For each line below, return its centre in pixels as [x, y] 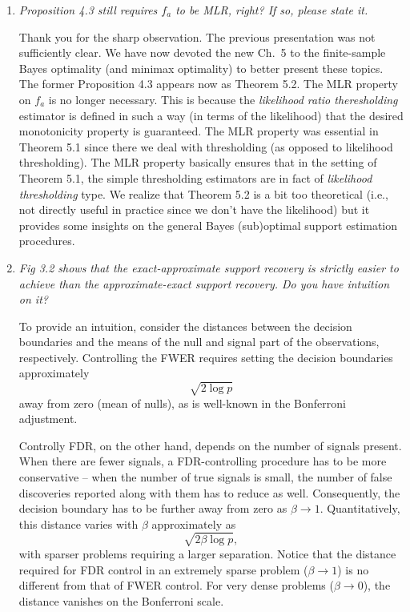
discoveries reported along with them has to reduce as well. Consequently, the [209, 492]
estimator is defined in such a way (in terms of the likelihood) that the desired [211, 115]
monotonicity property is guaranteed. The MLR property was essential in [199, 131]
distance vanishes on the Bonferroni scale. [121, 600]
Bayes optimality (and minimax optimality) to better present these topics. [201, 68]
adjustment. [48, 419]
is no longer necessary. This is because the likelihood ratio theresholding [223, 99]
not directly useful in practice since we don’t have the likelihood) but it [194, 209]
